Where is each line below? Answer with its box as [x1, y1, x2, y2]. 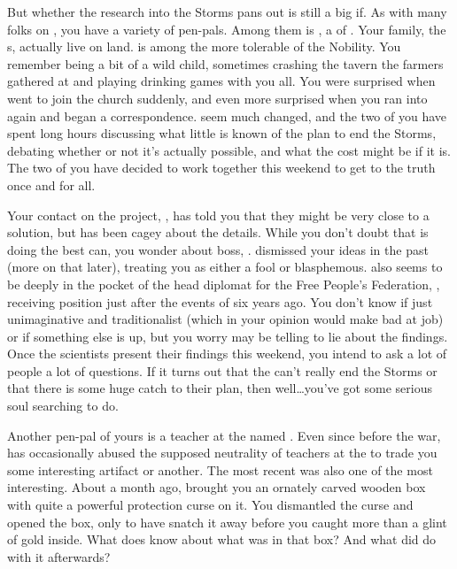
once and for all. [7, 175, 96, 194]
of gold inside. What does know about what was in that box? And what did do [7, 530, 437, 549]
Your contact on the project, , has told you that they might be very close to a [7, 205, 430, 224]
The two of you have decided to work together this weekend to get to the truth [7, 158, 436, 177]
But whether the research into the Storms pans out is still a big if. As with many [7, 3, 447, 20]
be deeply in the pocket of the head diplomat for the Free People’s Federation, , [7, 274, 440, 293]
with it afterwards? [7, 547, 111, 565]
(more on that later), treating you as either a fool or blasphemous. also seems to [7, 258, 443, 276]
